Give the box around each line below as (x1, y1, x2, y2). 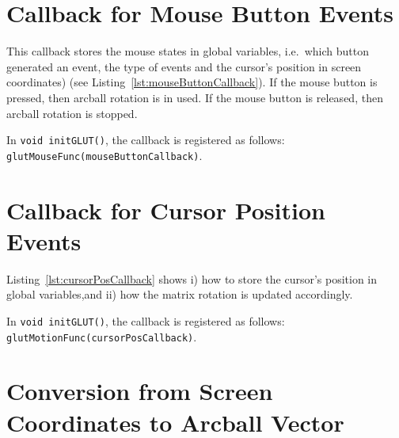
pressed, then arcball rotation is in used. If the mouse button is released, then (6, 89, 383, 105)
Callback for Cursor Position (6, 193, 325, 226)
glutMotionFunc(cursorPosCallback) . (6, 328, 197, 345)
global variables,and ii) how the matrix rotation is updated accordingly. (6, 286, 353, 303)
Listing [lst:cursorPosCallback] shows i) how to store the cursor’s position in (6, 270, 378, 287)
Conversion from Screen (6, 375, 273, 407)
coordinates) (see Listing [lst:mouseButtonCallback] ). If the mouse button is (6, 74, 378, 90)
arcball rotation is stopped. (6, 105, 138, 121)
